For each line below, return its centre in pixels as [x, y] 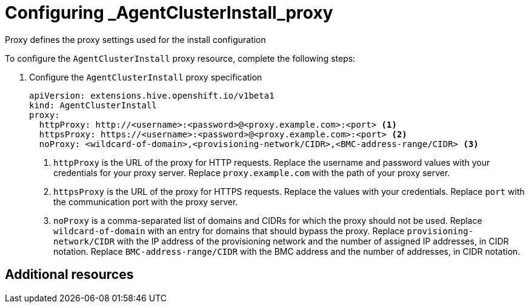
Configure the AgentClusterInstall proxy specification [146, 77]
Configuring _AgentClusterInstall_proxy [169, 13]
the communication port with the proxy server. [146, 202]
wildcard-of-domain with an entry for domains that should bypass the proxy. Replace [229, 231]
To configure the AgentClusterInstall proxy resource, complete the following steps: [180, 58]
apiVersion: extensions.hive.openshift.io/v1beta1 [152, 95]
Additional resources [69, 275]
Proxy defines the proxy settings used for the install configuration [135, 39]
